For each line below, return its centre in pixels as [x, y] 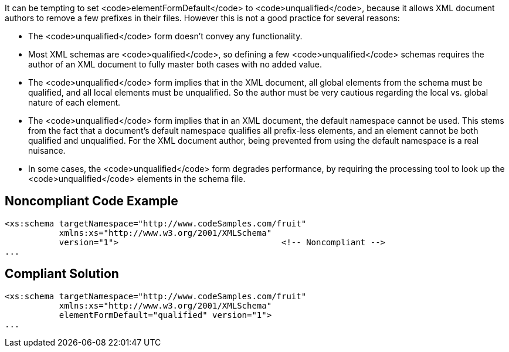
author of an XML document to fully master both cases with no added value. [175, 64]
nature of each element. [74, 102]
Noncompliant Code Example [91, 201]
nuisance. [47, 150]
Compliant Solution [62, 274]
